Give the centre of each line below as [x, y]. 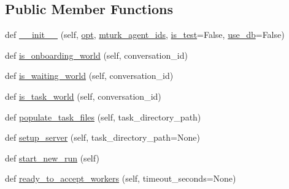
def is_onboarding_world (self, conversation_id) [96, 55]
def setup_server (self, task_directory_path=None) [102, 137]
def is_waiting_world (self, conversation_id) [89, 76]
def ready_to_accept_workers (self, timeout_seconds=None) [121, 178]
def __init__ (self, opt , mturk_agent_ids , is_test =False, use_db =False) [145, 35]
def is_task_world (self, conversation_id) [83, 96]
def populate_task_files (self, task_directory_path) [103, 117]
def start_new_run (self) [52, 157]
